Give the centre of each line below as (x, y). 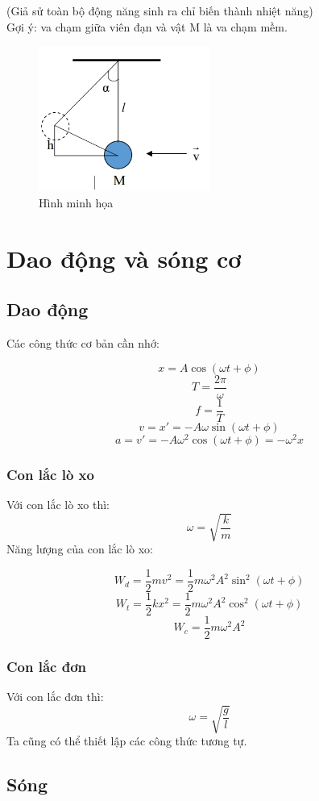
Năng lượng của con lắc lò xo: (80, 549)
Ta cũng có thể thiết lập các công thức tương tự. (127, 741)
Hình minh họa (76, 202)
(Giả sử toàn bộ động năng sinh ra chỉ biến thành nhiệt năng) (160, 10)
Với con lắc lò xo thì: (58, 504)
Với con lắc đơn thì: (55, 697)
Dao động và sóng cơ (124, 258)
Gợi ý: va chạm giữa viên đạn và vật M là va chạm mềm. (147, 26)
